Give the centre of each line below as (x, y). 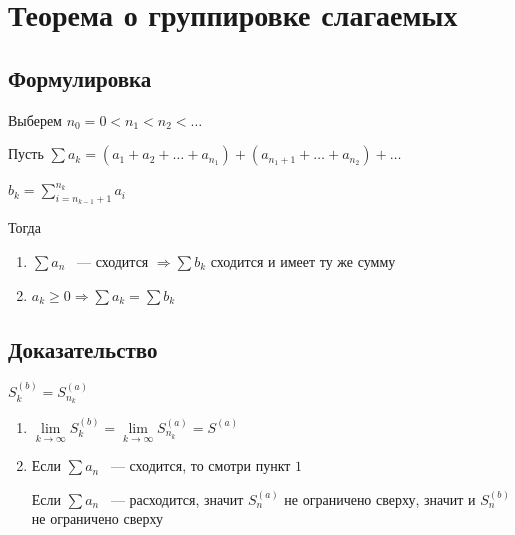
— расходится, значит (177, 498)
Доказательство (83, 348)
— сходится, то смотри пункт (200, 465)
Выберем (35, 119)
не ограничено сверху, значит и (380, 498)
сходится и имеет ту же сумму (303, 260)
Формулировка (80, 77)
